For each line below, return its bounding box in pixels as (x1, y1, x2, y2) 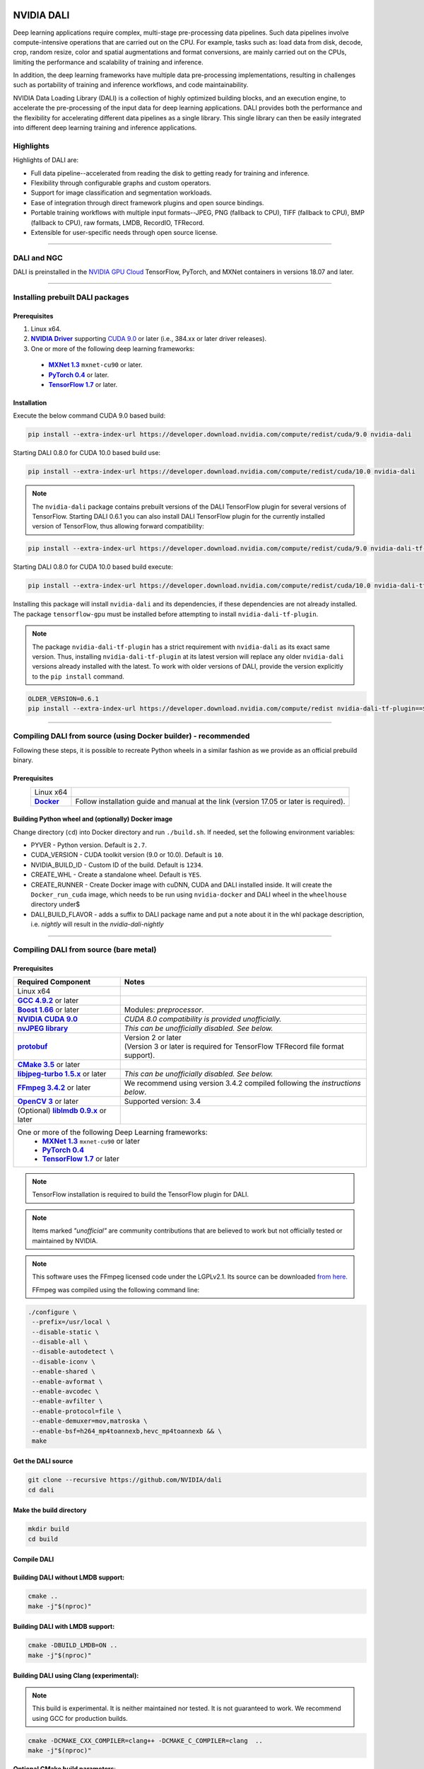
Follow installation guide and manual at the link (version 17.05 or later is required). (75, 796, 346, 806)
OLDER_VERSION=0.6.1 (28, 694, 99, 703)
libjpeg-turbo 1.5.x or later (17, 1069, 107, 1079)
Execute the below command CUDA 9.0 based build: (13, 411, 166, 420)
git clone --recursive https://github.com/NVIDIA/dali (28, 1476, 222, 1484)
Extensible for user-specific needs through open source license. (30, 228, 218, 236)
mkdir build (28, 1525, 70, 1533)
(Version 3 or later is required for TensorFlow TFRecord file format (124, 1042, 344, 1051)
